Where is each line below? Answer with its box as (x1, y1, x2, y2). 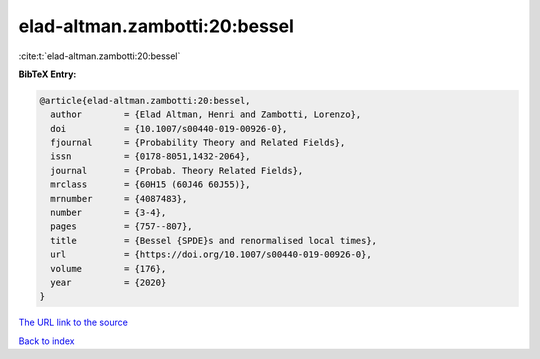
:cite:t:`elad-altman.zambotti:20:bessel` (18, 50, 181, 62)
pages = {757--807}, (50, 221, 194, 232)
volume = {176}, (50, 263, 167, 274)
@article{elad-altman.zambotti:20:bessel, (39, 95, 251, 106)
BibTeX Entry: (18, 68, 77, 80)
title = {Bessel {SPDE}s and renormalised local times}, (50, 235, 378, 246)
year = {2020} (50, 277, 167, 288)
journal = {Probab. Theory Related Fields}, (50, 165, 304, 176)
